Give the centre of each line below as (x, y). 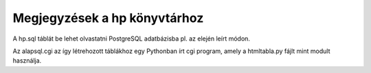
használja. (27, 61)
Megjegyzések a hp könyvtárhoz (108, 18)
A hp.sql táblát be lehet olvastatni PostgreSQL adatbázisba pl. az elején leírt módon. (132, 39)
